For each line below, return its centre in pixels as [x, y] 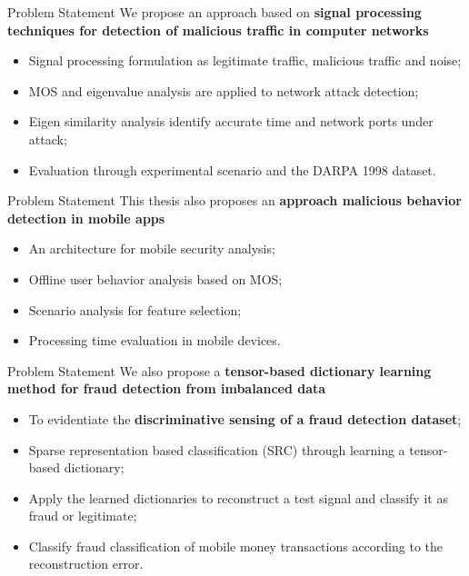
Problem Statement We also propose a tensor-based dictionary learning [220, 370]
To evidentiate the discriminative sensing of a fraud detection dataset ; [245, 418]
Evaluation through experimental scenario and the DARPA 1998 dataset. [232, 169]
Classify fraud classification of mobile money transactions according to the [235, 546]
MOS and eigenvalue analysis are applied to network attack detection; [224, 90]
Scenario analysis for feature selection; [135, 309]
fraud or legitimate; [83, 516]
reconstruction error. [86, 564]
